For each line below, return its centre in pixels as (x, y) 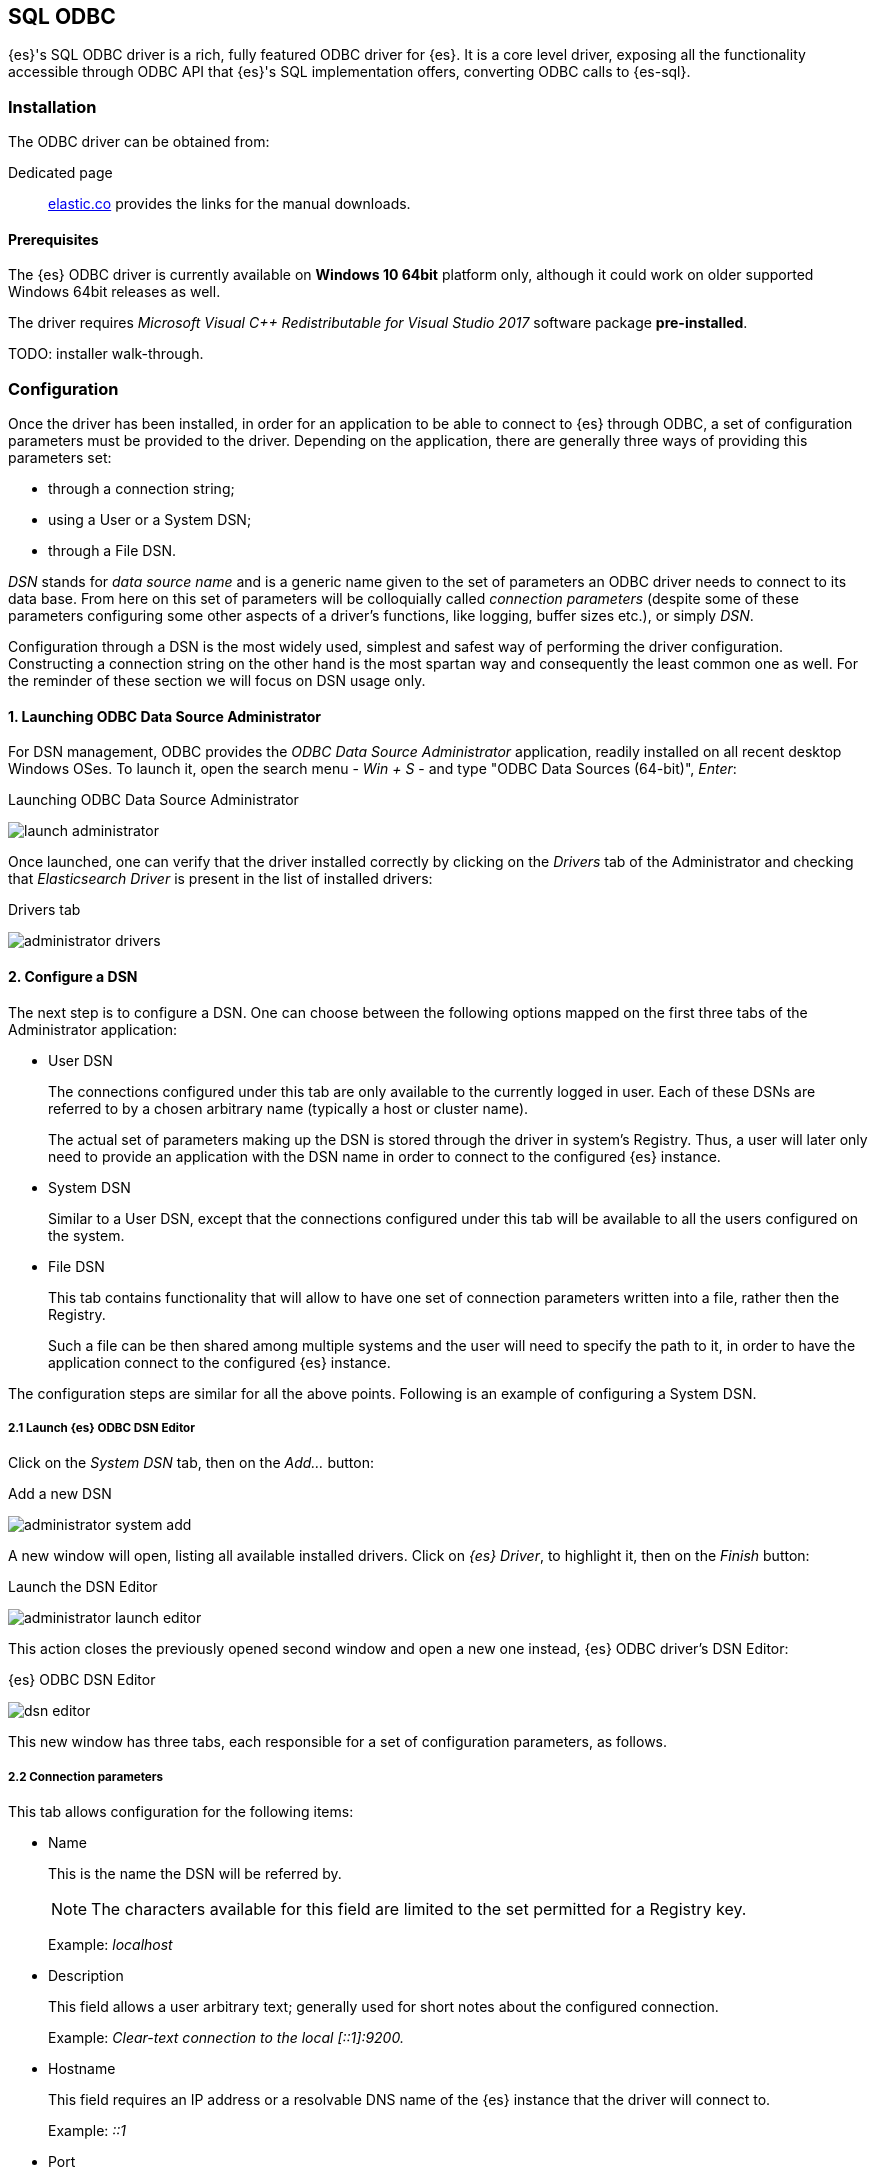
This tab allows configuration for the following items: (181, 1812)
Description (86, 1976)
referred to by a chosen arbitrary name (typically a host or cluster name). (288, 1108)
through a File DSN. (112, 551)
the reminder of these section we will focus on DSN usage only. (217, 681)
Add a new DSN (60, 1494)
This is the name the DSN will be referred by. (195, 1874)
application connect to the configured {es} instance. (219, 1362)
